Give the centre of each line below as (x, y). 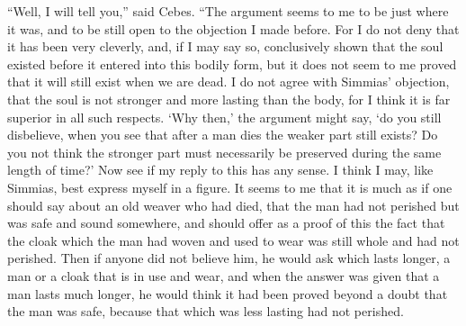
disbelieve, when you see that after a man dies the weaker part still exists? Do (223, 135)
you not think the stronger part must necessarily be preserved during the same (224, 152)
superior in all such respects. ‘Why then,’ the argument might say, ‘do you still (224, 117)
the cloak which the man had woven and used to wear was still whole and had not (233, 240)
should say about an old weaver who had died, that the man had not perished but (233, 205)
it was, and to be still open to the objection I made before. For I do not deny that (233, 28)
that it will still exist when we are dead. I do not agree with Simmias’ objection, (229, 81)
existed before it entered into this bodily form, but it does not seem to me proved (232, 63)
